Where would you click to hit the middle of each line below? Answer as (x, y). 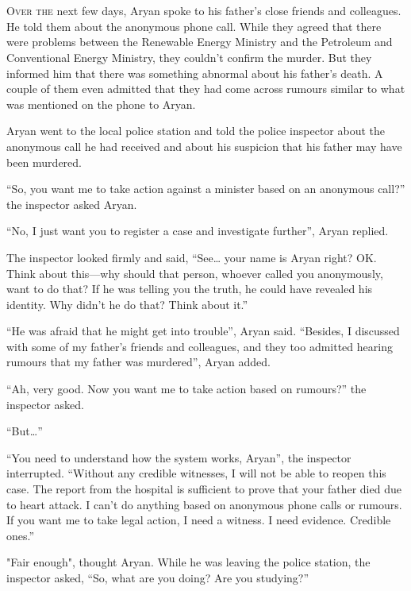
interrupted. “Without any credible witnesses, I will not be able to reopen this (196, 473)
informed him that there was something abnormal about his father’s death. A (195, 73)
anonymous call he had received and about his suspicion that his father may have (204, 146)
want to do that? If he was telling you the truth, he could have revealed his (190, 289)
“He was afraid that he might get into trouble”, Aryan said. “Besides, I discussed (203, 331)
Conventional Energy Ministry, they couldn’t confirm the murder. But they (189, 57)
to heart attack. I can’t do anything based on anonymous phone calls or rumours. (204, 504)
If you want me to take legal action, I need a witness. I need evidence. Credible (199, 520)
